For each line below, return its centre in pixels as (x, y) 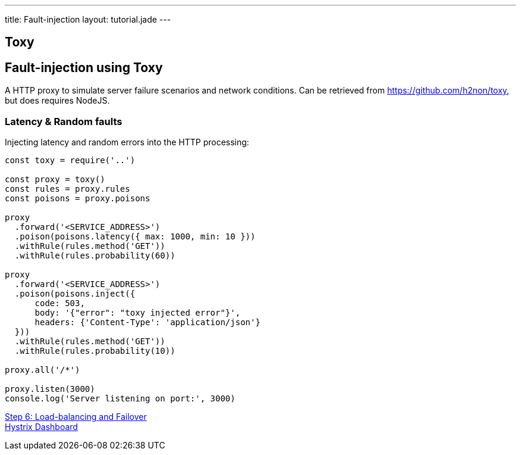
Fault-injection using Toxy (84, 67)
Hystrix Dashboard (41, 427)
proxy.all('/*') (43, 370)
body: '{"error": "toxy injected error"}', (138, 313)
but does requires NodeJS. (57, 101)
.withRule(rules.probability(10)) (95, 351)
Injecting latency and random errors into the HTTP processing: (127, 142)
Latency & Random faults (64, 121)
